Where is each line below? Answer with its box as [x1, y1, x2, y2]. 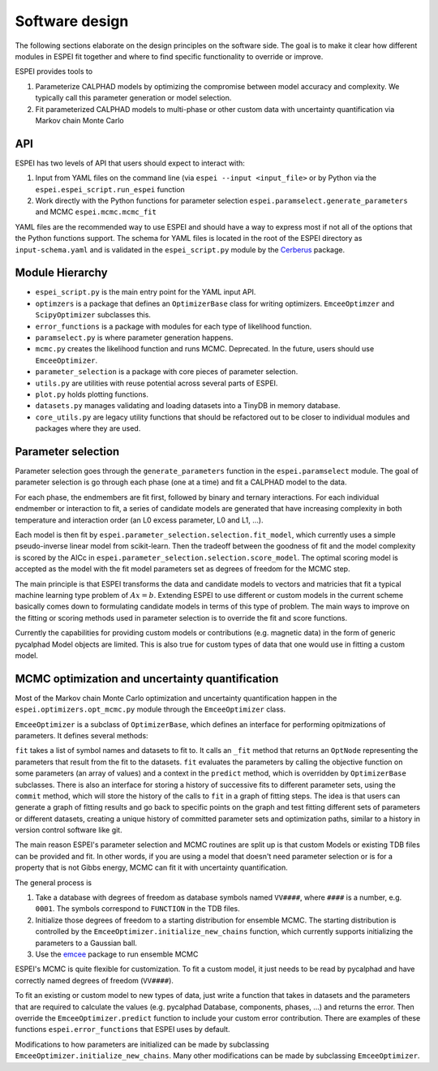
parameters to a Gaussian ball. [35, 938, 138, 948]
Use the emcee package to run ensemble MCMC [35, 949, 199, 959]
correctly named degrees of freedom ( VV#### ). [15, 975, 174, 985]
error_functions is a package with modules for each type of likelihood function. [35, 321, 312, 331]
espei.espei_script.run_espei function [35, 184, 186, 194]
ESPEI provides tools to [15, 67, 93, 76]
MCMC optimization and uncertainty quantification [15, 672, 279, 686]
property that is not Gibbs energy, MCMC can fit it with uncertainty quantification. [15, 862, 288, 872]
